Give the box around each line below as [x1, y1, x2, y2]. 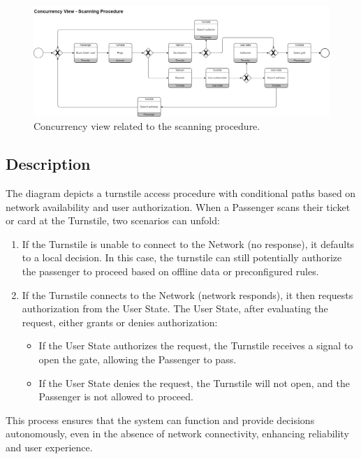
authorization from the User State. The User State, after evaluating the [22, 301, 328, 316]
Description [6, 153, 91, 175]
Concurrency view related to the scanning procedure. [34, 119, 260, 133]
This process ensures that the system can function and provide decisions [6, 412, 315, 427]
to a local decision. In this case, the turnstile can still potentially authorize [22, 250, 342, 265]
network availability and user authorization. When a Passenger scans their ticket [6, 199, 351, 214]
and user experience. [6, 439, 93, 454]
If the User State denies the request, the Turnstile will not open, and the [38, 375, 350, 390]
